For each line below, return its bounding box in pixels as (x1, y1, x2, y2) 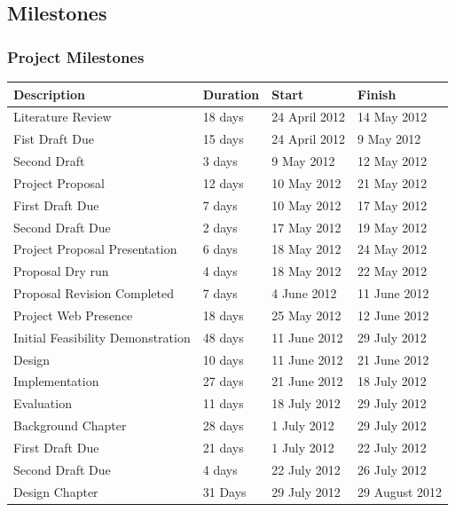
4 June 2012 (271, 284, 337, 303)
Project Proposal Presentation (13, 240, 177, 258)
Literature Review (13, 107, 112, 126)
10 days (202, 350, 244, 368)
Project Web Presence (13, 305, 133, 324)
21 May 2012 (357, 173, 428, 192)
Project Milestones (7, 45, 145, 67)
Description (13, 84, 86, 103)
